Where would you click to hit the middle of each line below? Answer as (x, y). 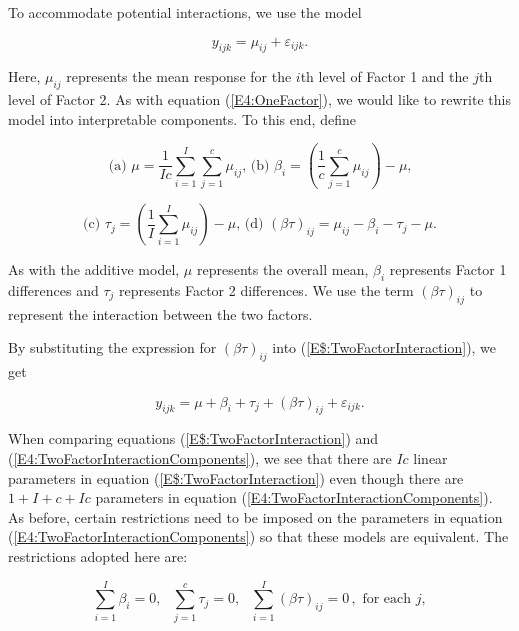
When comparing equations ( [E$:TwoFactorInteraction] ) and (193, 438)
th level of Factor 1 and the (384, 76)
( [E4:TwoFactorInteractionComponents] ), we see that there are (200, 458)
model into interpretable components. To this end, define (182, 118)
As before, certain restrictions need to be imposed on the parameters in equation (255, 516)
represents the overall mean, (282, 269)
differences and (53, 289)
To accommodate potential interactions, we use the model (185, 12)
